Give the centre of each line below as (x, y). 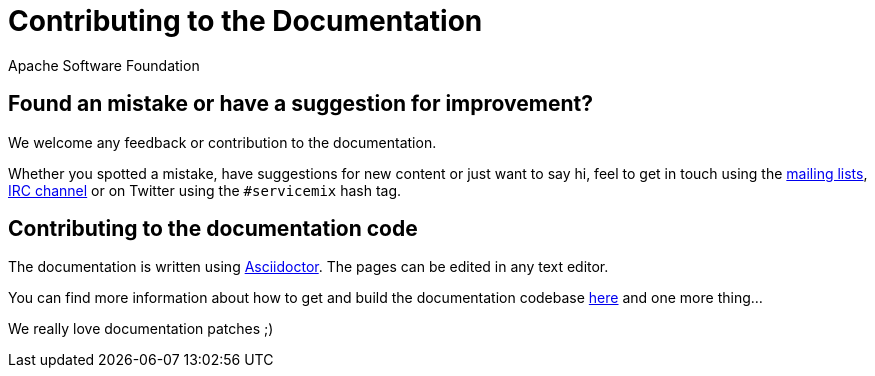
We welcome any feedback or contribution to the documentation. (222, 142)
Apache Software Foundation (104, 65)
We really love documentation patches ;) (141, 329)
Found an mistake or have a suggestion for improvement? (300, 104)
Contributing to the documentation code (213, 229)
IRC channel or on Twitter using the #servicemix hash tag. (205, 190)
